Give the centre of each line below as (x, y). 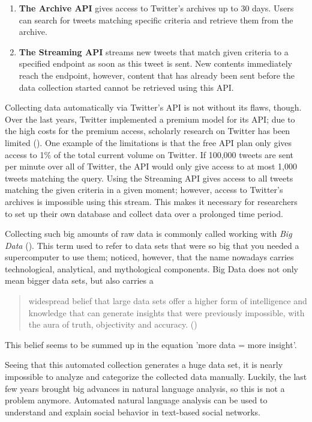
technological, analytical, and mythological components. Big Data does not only (152, 268)
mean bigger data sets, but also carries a (79, 280)
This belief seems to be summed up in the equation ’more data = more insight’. (151, 344)
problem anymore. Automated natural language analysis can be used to (136, 400)
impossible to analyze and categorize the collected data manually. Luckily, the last (156, 377)
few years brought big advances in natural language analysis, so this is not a (145, 388)
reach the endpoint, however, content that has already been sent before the (157, 75)
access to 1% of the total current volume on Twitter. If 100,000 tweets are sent (149, 154)
